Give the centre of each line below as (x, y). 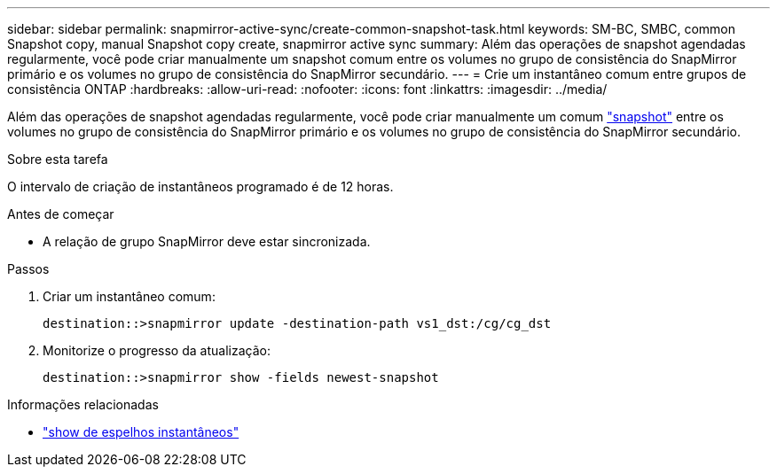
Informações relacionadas (83, 404)
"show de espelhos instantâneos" (141, 432)
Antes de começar (61, 214)
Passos (28, 269)
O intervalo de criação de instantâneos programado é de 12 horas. (200, 186)
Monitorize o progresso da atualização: (157, 350)
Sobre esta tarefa (58, 159)
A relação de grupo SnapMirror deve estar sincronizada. (207, 241)
